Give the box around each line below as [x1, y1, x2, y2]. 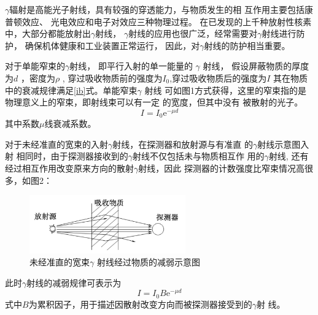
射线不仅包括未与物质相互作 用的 [132, 150, 265, 162]
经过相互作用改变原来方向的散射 [5, 162, 134, 175]
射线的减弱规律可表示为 [26, 276, 122, 289]
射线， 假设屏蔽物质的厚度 [203, 59, 309, 72]
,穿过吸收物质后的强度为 [169, 71, 267, 84]
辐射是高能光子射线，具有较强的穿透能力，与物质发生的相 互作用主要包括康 [9, 3, 313, 15]
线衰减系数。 [44, 117, 96, 130]
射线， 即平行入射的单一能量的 [69, 59, 193, 72]
